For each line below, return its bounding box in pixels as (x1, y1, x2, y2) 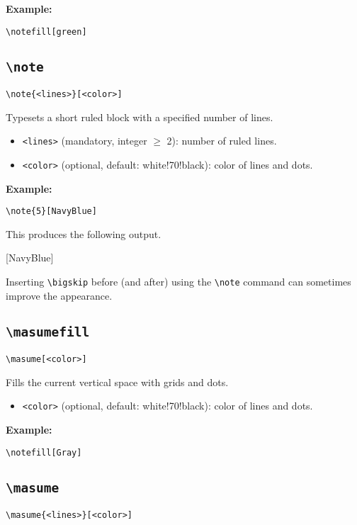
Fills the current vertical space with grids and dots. (6, 374, 229, 389)
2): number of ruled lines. (166, 133, 277, 148)
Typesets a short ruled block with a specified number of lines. (6, 109, 273, 124)
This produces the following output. (6, 226, 161, 241)
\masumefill (6, 324, 90, 339)
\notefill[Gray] (6, 447, 82, 458)
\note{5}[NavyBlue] (6, 206, 97, 217)
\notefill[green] (6, 26, 87, 37)
